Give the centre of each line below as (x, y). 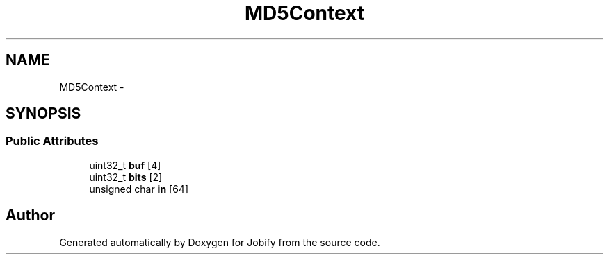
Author (30, 216)
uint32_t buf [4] (125, 165)
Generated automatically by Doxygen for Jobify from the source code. (220, 242)
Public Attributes (52, 141)
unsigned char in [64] (139, 189)
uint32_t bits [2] (126, 177)
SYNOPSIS (43, 114)
